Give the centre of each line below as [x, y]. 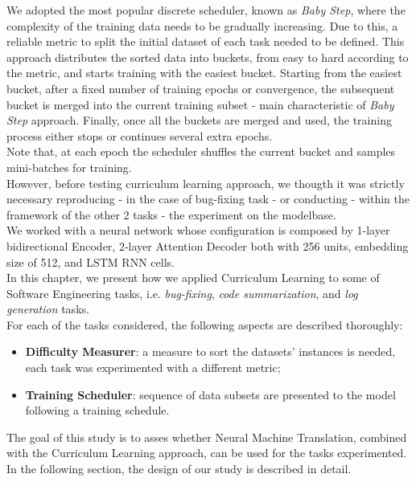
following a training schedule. [97, 410]
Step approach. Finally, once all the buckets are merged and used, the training [199, 120]
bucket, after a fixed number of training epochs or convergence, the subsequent [201, 88]
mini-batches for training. [69, 167]
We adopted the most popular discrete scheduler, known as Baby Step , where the [206, 10]
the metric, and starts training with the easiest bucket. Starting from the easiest [204, 73]
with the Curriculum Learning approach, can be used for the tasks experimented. [207, 453]
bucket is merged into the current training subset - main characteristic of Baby [200, 104]
